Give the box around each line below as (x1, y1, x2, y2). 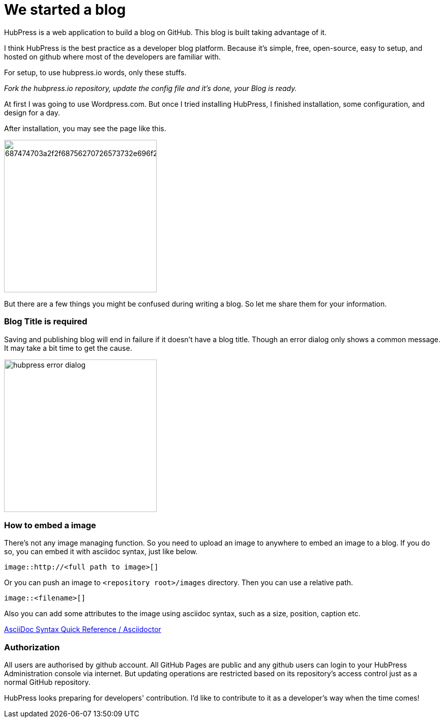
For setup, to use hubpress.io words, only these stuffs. (4, 68, 187, 77)
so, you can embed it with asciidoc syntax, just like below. (4, 547, 198, 556)
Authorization (4, 642, 60, 652)
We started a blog (4, 1, 126, 18)
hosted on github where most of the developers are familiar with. (4, 52, 221, 61)
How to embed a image (4, 520, 96, 530)
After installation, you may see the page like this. (4, 124, 166, 133)
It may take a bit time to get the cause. (4, 343, 132, 352)
